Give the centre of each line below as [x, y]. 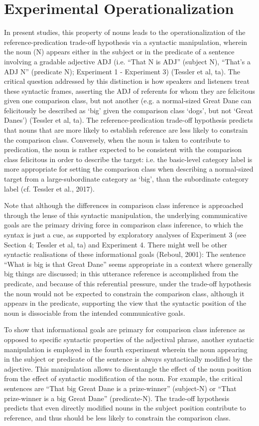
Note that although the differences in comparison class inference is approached [124, 205]
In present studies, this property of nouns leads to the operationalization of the [125, 32]
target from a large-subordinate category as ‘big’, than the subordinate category [126, 179]
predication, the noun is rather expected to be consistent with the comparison [123, 149]
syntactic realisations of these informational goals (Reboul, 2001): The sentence [125, 254]
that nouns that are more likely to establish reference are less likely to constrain [126, 130]
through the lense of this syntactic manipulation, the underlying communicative [126, 215]
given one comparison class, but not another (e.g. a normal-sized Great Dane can [128, 101]
